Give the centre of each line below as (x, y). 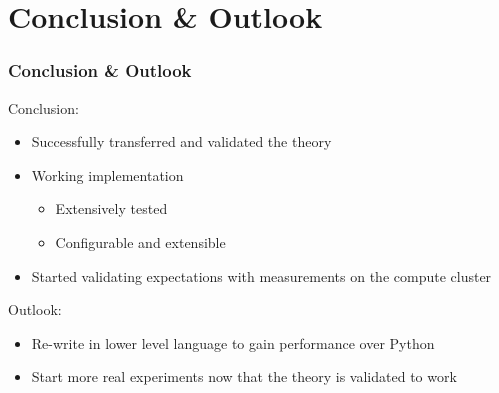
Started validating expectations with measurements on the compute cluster (261, 275)
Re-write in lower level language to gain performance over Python (233, 342)
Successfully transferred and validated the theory (181, 141)
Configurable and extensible (140, 241)
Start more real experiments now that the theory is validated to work (244, 376)
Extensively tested (111, 208)
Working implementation (107, 174)
